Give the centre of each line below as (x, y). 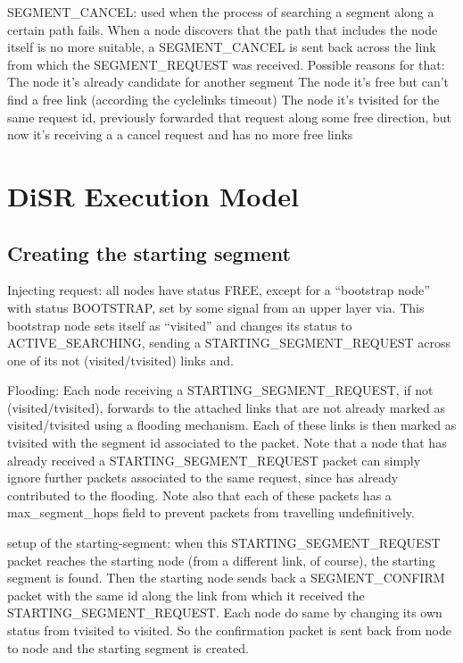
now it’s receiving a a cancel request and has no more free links (180, 134)
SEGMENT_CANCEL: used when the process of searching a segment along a (221, 12)
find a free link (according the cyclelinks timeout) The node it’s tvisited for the (223, 99)
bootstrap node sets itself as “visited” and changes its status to (180, 325)
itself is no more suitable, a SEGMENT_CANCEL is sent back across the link (222, 47)
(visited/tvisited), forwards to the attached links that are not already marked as (226, 407)
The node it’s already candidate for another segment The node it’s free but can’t (228, 82)
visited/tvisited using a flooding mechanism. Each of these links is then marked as (232, 425)
